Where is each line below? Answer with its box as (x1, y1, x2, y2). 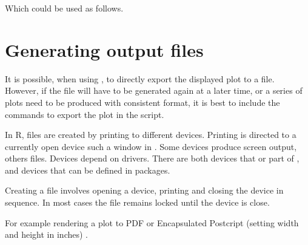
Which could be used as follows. (5, 2, 124, 14)
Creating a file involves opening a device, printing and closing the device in (5, 184, 284, 197)
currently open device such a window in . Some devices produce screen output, (5, 140, 297, 152)
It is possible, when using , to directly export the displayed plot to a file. (5, 72, 275, 85)
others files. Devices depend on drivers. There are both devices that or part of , (5, 152, 300, 165)
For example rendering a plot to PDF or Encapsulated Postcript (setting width (5, 216, 299, 229)
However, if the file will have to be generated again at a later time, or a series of (5, 84, 303, 97)
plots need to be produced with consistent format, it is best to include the (5, 96, 280, 108)
